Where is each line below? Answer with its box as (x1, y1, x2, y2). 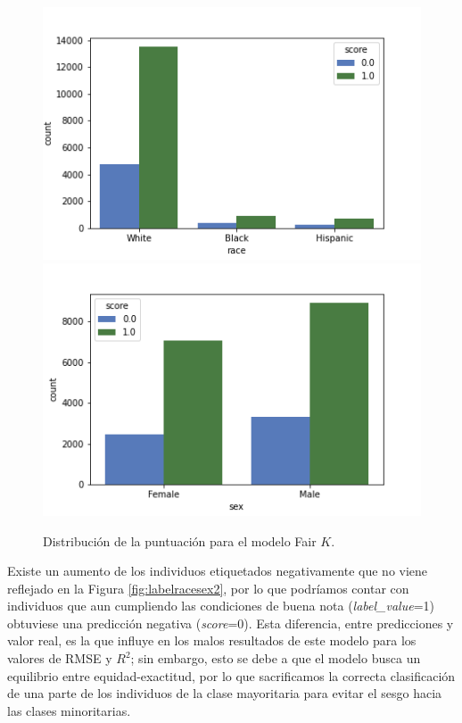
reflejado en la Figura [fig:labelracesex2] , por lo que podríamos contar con (7, 578, 409, 597)
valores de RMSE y (7, 649, 112, 668)
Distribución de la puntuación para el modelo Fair (43, 531, 317, 550)
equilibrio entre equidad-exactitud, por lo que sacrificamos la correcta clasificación (7, 666, 456, 685)
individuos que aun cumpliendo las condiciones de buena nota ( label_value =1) (7, 596, 434, 615)
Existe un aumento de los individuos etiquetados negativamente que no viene (7, 561, 428, 580)
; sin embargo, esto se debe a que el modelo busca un (130, 649, 421, 668)
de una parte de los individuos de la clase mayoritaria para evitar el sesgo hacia (7, 684, 442, 702)
